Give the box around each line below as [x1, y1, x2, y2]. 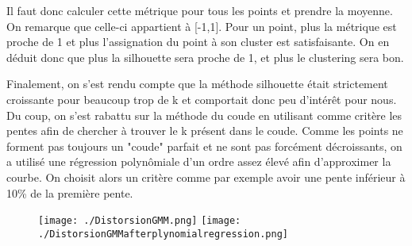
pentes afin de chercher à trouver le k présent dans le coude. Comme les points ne [6, 122, 403, 139]
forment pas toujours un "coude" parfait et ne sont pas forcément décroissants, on [6, 137, 402, 154]
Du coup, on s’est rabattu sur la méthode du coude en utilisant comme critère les [6, 106, 402, 123]
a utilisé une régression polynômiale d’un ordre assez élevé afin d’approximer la [6, 153, 391, 170]
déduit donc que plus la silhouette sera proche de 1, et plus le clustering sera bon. [6, 48, 404, 65]
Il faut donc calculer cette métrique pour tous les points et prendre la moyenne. [6, 2, 393, 18]
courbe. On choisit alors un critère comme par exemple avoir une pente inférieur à [6, 168, 406, 185]
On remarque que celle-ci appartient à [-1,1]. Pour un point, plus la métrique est [6, 17, 397, 34]
